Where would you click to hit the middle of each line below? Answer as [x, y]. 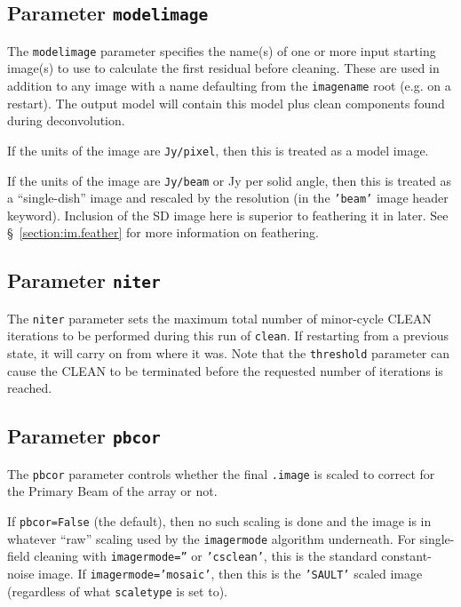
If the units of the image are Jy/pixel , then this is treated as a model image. [218, 150]
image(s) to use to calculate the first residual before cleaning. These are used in [223, 68]
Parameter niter [84, 280]
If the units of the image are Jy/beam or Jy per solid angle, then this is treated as [230, 180]
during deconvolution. [66, 120]
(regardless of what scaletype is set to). [117, 591]
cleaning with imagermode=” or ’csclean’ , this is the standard [206, 556]
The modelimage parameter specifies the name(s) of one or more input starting [222, 50]
